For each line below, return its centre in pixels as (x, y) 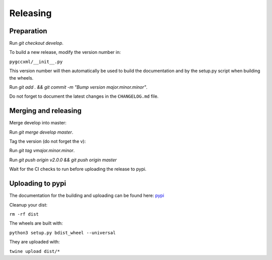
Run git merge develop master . (41, 132)
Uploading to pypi (38, 184)
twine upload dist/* (35, 251)
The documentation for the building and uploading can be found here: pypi (87, 196)
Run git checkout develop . (37, 43)
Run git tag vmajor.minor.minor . (42, 151)
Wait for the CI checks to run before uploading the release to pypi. (78, 169)
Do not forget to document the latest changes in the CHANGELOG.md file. (84, 96)
